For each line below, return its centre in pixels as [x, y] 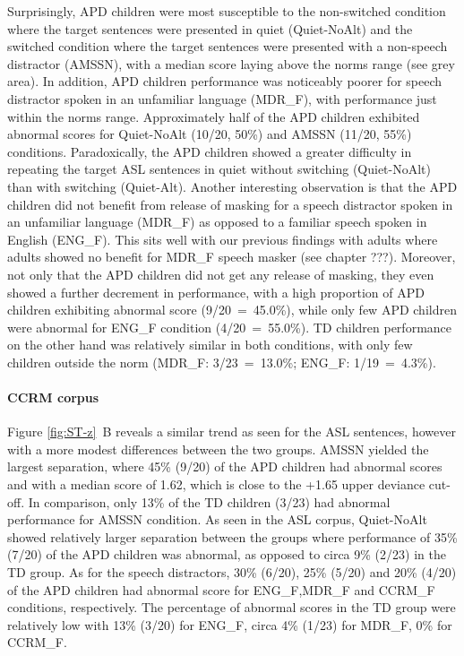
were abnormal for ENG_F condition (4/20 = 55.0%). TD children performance [230, 327]
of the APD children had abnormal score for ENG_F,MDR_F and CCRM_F [221, 589]
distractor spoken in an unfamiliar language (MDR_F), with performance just [222, 98]
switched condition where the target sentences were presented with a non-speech [228, 46]
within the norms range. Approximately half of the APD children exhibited [214, 116]
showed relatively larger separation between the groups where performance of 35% [232, 536]
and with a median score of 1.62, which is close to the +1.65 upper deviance [216, 484]
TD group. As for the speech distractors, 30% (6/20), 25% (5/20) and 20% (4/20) [232, 572]
